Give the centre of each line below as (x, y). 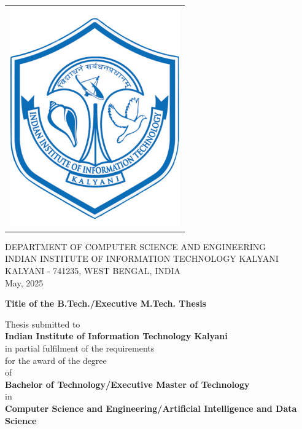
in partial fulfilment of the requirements (80, 348)
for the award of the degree (56, 360)
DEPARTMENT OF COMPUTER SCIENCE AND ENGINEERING (136, 246)
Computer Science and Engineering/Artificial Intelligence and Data (151, 408)
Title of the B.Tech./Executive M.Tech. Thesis (106, 303)
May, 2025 (24, 282)
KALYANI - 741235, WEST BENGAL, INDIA (93, 271)
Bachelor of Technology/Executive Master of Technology (127, 384)
